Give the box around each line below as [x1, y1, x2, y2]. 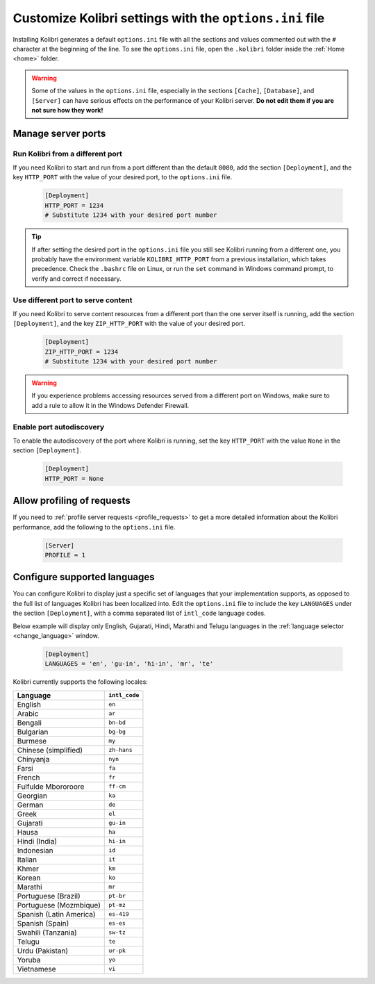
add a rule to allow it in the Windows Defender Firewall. [31, 401, 190, 409]
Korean [17, 873, 41, 883]
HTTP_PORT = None [44, 475, 104, 482]
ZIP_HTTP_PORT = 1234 [44, 347, 119, 356]
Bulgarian [17, 727, 49, 737]
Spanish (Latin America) [17, 909, 97, 919]
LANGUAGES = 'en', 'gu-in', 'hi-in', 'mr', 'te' [44, 660, 214, 668]
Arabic [17, 709, 39, 719]
